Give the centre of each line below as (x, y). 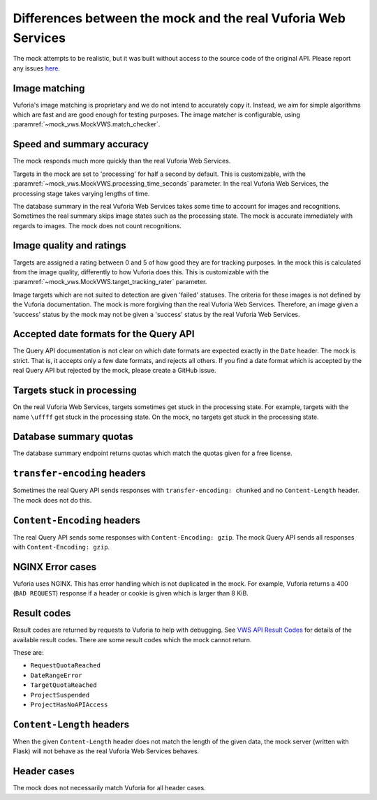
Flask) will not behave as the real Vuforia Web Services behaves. (106, 751)
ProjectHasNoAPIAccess (69, 704)
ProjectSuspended (60, 695)
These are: (29, 652)
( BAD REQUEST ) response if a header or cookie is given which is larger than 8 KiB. (131, 593)
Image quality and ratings (70, 245)
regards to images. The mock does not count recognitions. (97, 225)
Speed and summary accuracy (81, 144)
